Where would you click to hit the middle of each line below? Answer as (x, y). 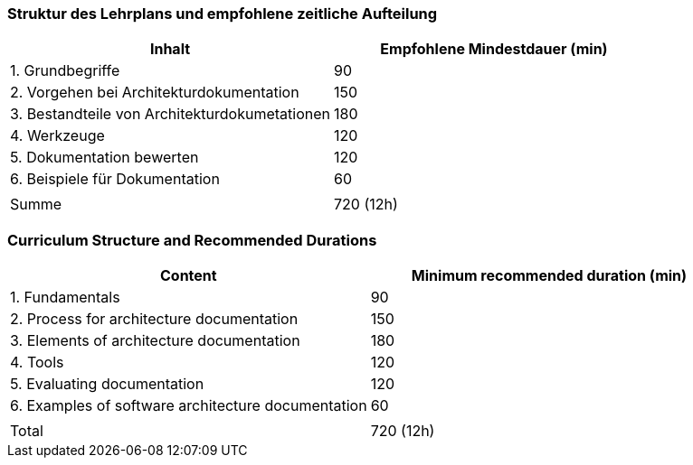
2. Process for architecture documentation (154, 319)
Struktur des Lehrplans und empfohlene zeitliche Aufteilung (223, 14)
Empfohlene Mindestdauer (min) (494, 49)
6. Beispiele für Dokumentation (115, 179)
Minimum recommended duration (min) (549, 276)
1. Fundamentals (65, 298)
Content (188, 276)
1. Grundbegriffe (65, 71)
